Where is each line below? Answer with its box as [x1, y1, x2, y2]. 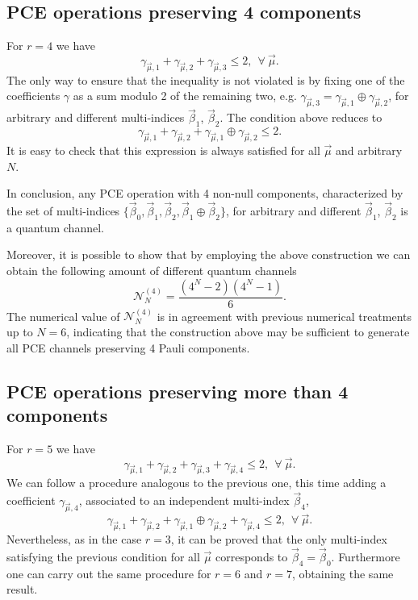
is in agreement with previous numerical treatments [157, 307, 412, 324]
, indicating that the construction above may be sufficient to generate [66, 323, 410, 340]
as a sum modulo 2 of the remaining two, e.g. [73, 87, 297, 104]
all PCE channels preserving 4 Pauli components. [6, 339, 250, 356]
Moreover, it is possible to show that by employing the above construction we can [6, 246, 411, 263]
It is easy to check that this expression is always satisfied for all [6, 142, 320, 159]
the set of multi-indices [6, 202, 120, 219]
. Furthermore [331, 548, 400, 565]
